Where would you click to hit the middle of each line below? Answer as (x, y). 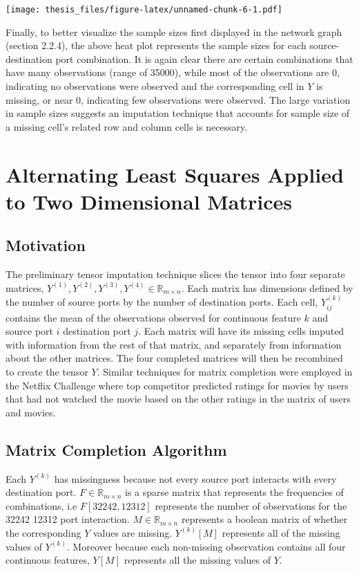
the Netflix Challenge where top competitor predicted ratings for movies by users (177, 385)
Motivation (46, 245)
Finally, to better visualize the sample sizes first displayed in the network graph (174, 31)
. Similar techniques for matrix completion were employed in (225, 371)
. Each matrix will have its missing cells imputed (241, 331)
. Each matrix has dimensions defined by (267, 287)
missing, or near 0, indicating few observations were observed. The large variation (178, 99)
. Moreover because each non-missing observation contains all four (206, 546)
